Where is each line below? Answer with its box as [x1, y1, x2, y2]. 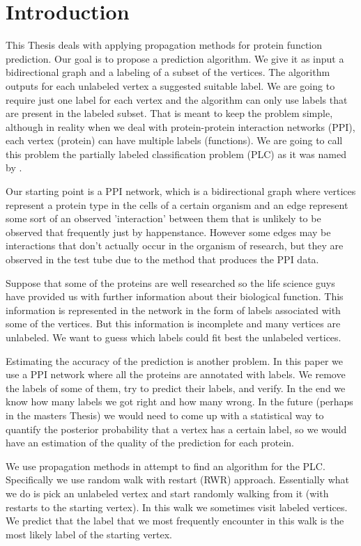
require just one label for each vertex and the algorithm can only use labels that [6, 92, 348, 107]
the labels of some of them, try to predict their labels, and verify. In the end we [6, 380, 346, 395]
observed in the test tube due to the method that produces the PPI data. [6, 252, 319, 267]
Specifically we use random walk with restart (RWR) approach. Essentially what [6, 472, 349, 487]
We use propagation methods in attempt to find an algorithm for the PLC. [6, 458, 325, 473]
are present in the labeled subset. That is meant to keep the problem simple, [6, 106, 333, 120]
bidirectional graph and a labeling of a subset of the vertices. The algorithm [6, 65, 330, 79]
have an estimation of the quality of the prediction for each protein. [6, 435, 294, 450]
